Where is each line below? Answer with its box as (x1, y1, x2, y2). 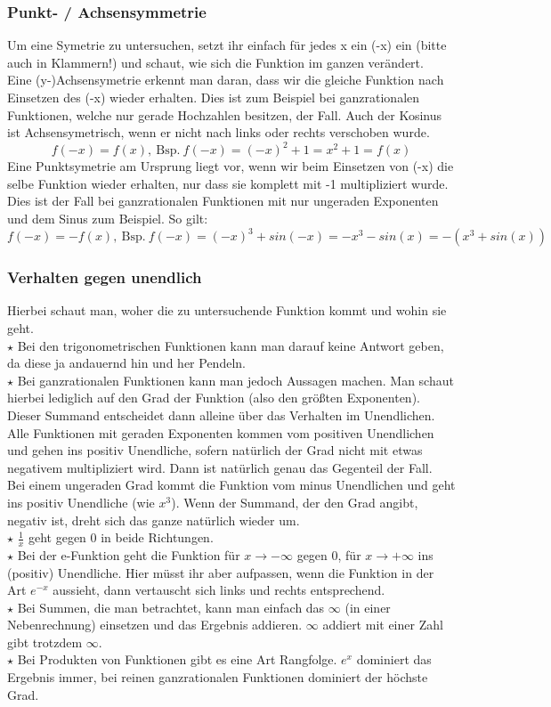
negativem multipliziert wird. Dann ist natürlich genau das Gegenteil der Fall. (7, 458, 433, 476)
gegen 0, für (296, 545, 361, 564)
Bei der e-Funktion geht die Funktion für (17, 545, 240, 564)
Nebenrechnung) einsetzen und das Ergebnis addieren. (7, 615, 303, 634)
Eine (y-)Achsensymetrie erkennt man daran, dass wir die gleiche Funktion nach (7, 70, 444, 89)
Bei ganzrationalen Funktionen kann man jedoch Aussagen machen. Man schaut (17, 370, 454, 389)
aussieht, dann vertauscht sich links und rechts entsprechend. (53, 581, 385, 599)
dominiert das (356, 650, 432, 669)
